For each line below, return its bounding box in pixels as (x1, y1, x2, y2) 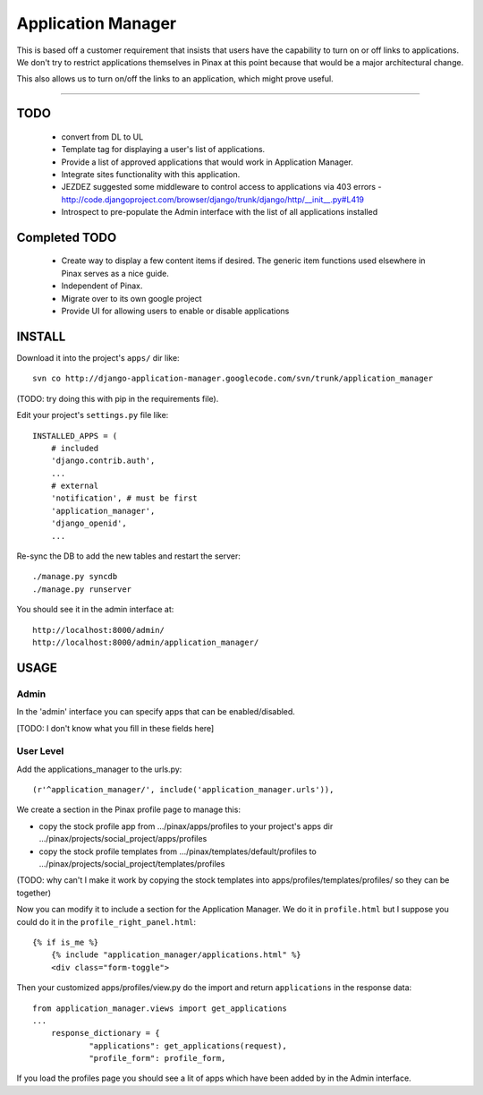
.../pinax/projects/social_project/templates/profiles (38, 859, 225, 869)
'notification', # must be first (50, 493, 199, 503)
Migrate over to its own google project (61, 293, 202, 304)
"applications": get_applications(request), (89, 1040, 288, 1051)
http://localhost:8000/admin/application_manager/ (32, 637, 259, 647)
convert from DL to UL (61, 131, 144, 142)
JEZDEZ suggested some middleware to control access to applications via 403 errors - (61, 182, 382, 192)
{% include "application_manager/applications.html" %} (50, 950, 301, 960)
